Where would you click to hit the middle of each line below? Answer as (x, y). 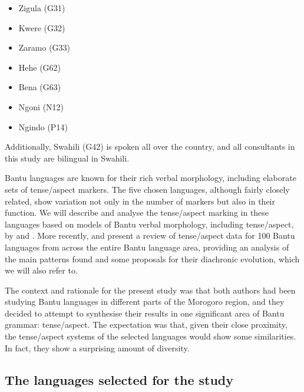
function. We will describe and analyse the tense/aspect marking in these (137, 213)
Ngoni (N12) (41, 106)
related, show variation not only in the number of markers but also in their (140, 201)
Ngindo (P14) (43, 126)
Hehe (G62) (40, 67)
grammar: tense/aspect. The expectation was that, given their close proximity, (146, 325)
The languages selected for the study (119, 379)
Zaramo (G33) (44, 47)
